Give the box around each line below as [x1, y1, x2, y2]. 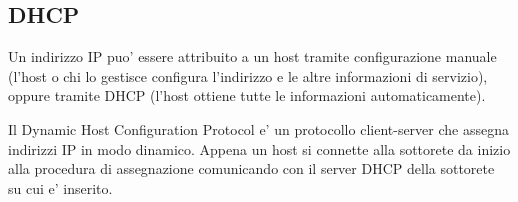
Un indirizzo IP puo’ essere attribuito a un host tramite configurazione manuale [8, 46, 497, 67]
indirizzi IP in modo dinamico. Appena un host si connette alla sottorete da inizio [8, 138, 511, 159]
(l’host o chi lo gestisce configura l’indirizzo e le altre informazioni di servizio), [8, 65, 488, 86]
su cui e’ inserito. [8, 177, 113, 198]
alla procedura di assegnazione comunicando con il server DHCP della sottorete [8, 158, 495, 179]
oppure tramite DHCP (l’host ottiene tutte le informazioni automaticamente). [8, 85, 486, 106]
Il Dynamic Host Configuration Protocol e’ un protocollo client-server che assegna [8, 118, 509, 139]
